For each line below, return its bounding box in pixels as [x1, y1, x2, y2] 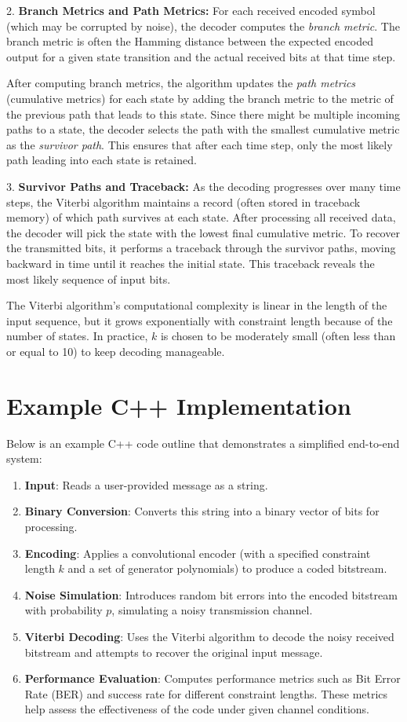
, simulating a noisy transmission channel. [111, 602, 313, 618]
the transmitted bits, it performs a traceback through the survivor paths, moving [6, 240, 396, 256]
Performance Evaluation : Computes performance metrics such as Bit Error [24, 670, 401, 687]
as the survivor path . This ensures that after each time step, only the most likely [6, 136, 393, 152]
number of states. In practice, [6, 328, 148, 344]
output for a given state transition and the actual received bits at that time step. [6, 48, 396, 64]
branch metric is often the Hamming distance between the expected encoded [6, 33, 374, 49]
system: [6, 450, 42, 467]
